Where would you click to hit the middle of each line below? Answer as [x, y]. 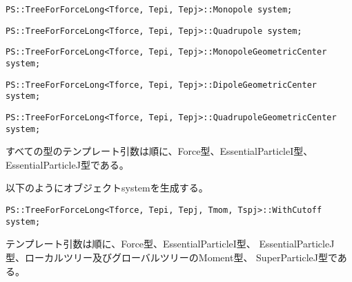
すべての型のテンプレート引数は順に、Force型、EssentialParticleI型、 [159, 151]
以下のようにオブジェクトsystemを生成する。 [107, 188]
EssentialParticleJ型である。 [67, 164]
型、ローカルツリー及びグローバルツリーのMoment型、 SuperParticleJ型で [172, 257]
